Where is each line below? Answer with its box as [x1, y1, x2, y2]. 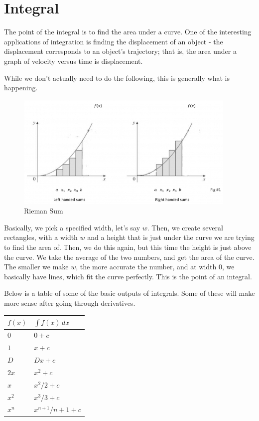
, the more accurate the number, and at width [76, 261, 217, 272]
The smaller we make [4, 261, 69, 272]
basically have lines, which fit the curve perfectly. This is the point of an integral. [4, 271, 252, 281]
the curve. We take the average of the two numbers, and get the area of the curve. [4, 251, 255, 262]
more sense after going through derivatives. [4, 298, 135, 308]
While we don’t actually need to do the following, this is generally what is [4, 72, 230, 83]
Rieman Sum [24, 206, 63, 216]
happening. [4, 82, 38, 93]
